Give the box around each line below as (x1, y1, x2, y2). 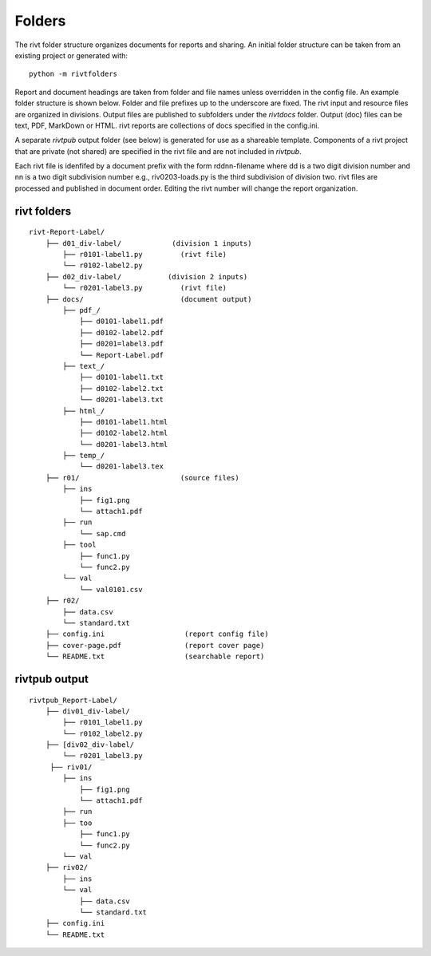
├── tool (62, 540, 97, 550)
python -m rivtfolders (29, 69, 118, 79)
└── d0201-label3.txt (79, 395, 164, 405)
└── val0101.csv (79, 585, 143, 594)
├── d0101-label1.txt (79, 373, 164, 382)
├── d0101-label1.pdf (79, 317, 164, 326)
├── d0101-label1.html (79, 417, 168, 426)
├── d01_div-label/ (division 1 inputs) (45, 239, 252, 247)
